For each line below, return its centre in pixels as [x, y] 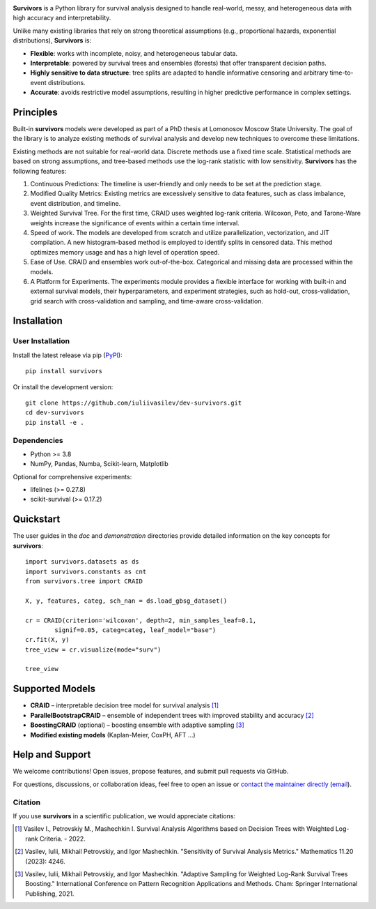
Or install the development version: [63, 386]
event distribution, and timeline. [76, 203]
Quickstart [37, 519]
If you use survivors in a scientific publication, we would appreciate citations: [124, 816]
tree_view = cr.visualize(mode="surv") [93, 649]
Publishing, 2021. [50, 894]
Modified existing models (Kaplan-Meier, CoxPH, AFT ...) [113, 735]
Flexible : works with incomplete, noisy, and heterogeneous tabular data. [134, 53]
